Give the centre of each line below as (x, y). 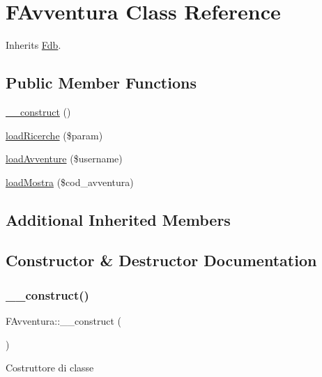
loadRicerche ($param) (54, 135)
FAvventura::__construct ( (64, 321)
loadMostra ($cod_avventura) (70, 182)
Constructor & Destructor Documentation (161, 260)
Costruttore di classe (50, 368)
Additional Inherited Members (118, 219)
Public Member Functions (101, 83)
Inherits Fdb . (33, 45)
